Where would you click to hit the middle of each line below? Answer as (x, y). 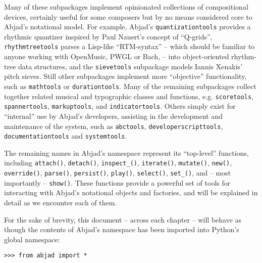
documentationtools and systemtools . (66, 136)
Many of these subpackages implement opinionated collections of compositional (126, 7)
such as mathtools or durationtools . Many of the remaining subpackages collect (130, 86)
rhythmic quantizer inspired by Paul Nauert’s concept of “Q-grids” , (108, 36)
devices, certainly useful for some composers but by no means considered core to (128, 16)
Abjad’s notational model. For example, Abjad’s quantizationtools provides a (127, 27)
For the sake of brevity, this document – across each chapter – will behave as (123, 219)
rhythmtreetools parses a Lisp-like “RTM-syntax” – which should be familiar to (129, 46)
